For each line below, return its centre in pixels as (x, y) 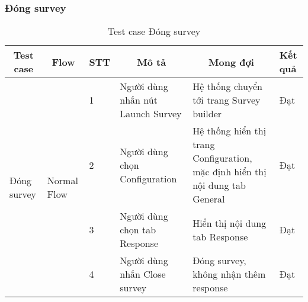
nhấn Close (143, 274)
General (209, 199)
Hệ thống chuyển (227, 86)
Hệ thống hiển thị (230, 131)
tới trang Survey (227, 100)
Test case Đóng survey (154, 31)
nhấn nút (139, 100)
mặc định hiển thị (230, 172)
